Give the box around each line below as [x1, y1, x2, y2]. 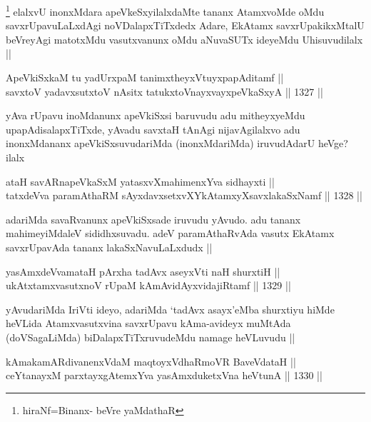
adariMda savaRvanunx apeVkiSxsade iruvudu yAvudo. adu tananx [6, 211, 301, 226]
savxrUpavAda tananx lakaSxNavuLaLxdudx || [6, 239, 213, 254]
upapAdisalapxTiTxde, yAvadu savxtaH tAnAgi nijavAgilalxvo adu [6, 121, 300, 136]
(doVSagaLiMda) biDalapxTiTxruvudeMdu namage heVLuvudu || [6, 329, 295, 344]
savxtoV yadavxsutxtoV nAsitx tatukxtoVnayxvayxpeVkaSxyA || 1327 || [6, 84, 323, 99]
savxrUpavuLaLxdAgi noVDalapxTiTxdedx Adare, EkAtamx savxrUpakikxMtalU [6, 18, 365, 33]
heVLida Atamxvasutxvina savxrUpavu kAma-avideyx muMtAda [6, 316, 291, 331]
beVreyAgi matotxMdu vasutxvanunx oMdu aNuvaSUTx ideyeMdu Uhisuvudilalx [6, 31, 363, 46]
